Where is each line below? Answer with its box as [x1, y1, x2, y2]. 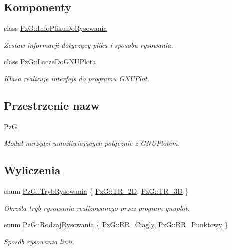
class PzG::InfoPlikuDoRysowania [4, 23, 107, 33]
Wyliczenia [4, 162, 61, 178]
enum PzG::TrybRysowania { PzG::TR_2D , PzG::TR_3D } [4, 186, 189, 196]
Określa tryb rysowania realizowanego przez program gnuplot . [4, 202, 190, 213]
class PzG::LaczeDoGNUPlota [4, 56, 96, 67]
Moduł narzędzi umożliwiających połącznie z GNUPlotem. [4, 138, 180, 148]
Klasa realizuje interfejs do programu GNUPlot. [4, 73, 149, 83]
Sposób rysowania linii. [4, 236, 74, 246]
